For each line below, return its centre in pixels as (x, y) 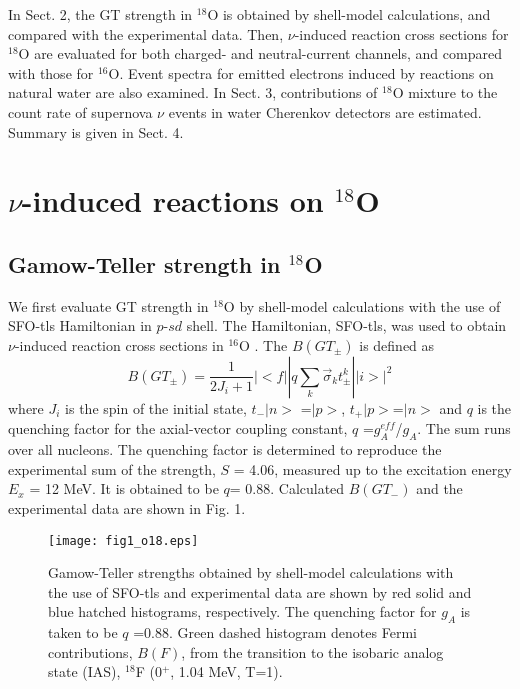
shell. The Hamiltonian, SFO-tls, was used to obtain (346, 325)
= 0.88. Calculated (287, 488)
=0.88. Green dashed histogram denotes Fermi (275, 632)
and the (439, 488)
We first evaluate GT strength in (108, 305)
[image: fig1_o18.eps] (123, 540)
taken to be (83, 632)
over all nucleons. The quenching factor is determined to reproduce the (225, 449)
